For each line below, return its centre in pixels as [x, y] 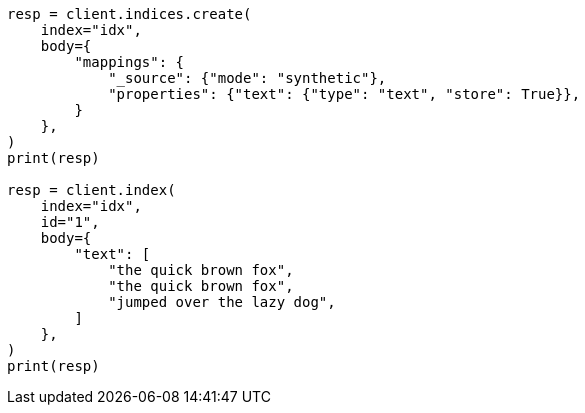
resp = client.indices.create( [129, 14]
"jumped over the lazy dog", [222, 302]
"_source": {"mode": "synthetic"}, [247, 78]
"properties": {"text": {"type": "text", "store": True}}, [344, 94]
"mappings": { [129, 62]
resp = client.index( [91, 190]
